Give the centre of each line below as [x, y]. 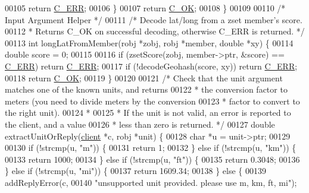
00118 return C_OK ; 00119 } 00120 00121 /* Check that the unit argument [144, 77]
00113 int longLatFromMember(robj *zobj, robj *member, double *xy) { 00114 [149, 42]
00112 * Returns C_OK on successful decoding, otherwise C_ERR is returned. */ [155, 31]
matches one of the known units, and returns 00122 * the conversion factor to [146, 89]
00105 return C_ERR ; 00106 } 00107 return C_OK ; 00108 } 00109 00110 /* [145, 8]
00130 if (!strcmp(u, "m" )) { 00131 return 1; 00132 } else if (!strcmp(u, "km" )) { [151, 148]
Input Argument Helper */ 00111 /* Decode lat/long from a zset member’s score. [154, 19]
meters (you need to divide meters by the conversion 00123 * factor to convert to [152, 101]
